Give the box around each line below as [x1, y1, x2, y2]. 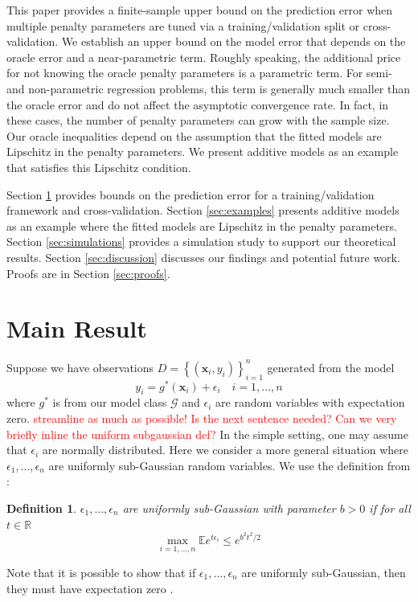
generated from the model [267, 358, 395, 375]
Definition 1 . [6, 499, 77, 516]
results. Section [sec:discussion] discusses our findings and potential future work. [6, 248, 400, 265]
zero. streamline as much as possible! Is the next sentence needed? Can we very [6, 409, 397, 426]
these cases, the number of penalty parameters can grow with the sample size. [6, 112, 390, 129]
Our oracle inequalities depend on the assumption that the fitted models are [6, 127, 382, 144]
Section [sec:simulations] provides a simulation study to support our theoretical [6, 233, 396, 250]
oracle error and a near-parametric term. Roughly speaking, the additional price [6, 48, 401, 65]
